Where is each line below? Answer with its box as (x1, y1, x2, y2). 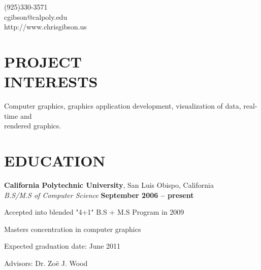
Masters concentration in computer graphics (4, 223, 141, 234)
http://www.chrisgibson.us (4, 21, 87, 32)
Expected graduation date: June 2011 (4, 241, 121, 251)
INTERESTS (4, 71, 98, 92)
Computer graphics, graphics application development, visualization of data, (4, 100, 241, 111)
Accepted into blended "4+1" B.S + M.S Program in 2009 (4, 207, 184, 217)
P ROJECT (4, 51, 82, 72)
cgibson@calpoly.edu (4, 11, 68, 22)
